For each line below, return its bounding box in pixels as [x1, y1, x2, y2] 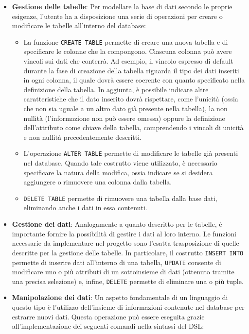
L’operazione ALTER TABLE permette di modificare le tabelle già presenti [23, 148, 238, 158]
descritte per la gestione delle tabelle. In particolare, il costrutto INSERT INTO [12, 247, 244, 257]
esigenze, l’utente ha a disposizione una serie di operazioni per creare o [12, 11, 223, 21]
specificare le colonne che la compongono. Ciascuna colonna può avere [23, 46, 232, 56]
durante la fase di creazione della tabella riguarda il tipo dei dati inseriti [23, 65, 239, 75]
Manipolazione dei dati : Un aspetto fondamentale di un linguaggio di [12, 292, 228, 302]
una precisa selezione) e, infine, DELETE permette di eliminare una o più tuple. [12, 276, 244, 286]
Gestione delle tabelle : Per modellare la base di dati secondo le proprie [12, 1, 232, 11]
